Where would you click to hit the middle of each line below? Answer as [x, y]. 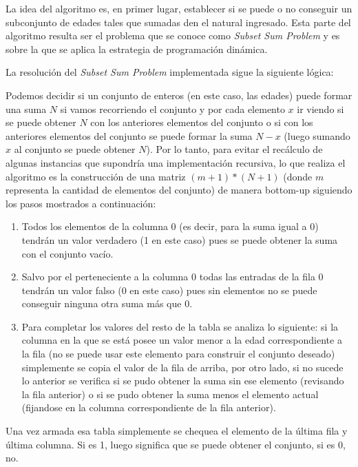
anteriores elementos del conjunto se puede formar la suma [129, 135]
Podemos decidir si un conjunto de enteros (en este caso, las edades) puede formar [179, 95]
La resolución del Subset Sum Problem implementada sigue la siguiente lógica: [170, 72]
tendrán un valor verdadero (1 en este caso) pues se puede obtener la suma [180, 239]
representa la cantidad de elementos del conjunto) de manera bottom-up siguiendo [179, 190]
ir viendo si [320, 108]
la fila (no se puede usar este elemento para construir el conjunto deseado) [178, 354]
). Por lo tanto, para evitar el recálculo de [234, 149]
